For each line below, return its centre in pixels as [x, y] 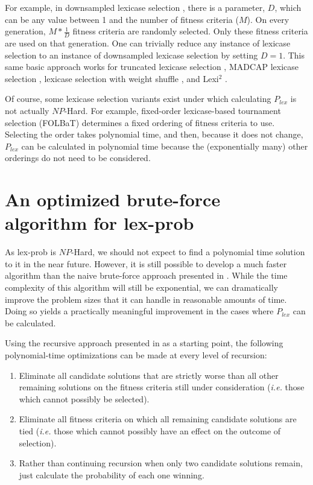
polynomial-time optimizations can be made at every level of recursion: [136, 355]
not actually [27, 110]
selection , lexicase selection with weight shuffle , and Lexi [112, 78]
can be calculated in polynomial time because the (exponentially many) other [165, 146]
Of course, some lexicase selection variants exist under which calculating [138, 99]
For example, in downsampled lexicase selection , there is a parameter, [135, 7]
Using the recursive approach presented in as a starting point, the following [144, 343]
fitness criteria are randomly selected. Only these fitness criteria [190, 31]
